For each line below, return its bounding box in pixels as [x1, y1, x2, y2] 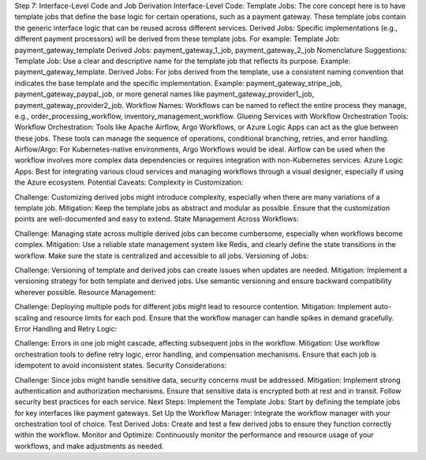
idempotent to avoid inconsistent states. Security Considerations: [14, 361, 227, 370]
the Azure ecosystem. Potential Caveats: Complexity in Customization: [14, 178, 244, 187]
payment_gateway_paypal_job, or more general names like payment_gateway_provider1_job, [14, 89, 315, 99]
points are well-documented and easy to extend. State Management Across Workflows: [14, 214, 299, 224]
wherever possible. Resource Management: [14, 287, 156, 297]
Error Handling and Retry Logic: [14, 323, 118, 333]
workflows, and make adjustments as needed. [14, 441, 165, 451]
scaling [14, 312, 39, 323]
